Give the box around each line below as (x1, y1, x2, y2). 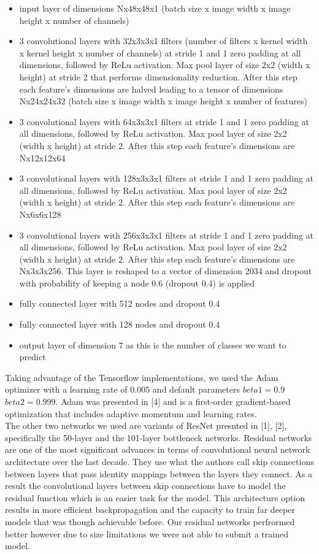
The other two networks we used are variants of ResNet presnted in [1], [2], (5, 419, 287, 432)
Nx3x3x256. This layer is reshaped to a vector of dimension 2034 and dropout (19, 264, 312, 277)
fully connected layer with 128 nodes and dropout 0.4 (19, 318, 220, 331)
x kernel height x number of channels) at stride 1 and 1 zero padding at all (19, 46, 301, 59)
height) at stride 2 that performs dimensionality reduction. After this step (19, 70, 298, 83)
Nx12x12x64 (19, 151, 66, 164)
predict (19, 350, 46, 363)
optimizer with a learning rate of (5, 383, 128, 396)
